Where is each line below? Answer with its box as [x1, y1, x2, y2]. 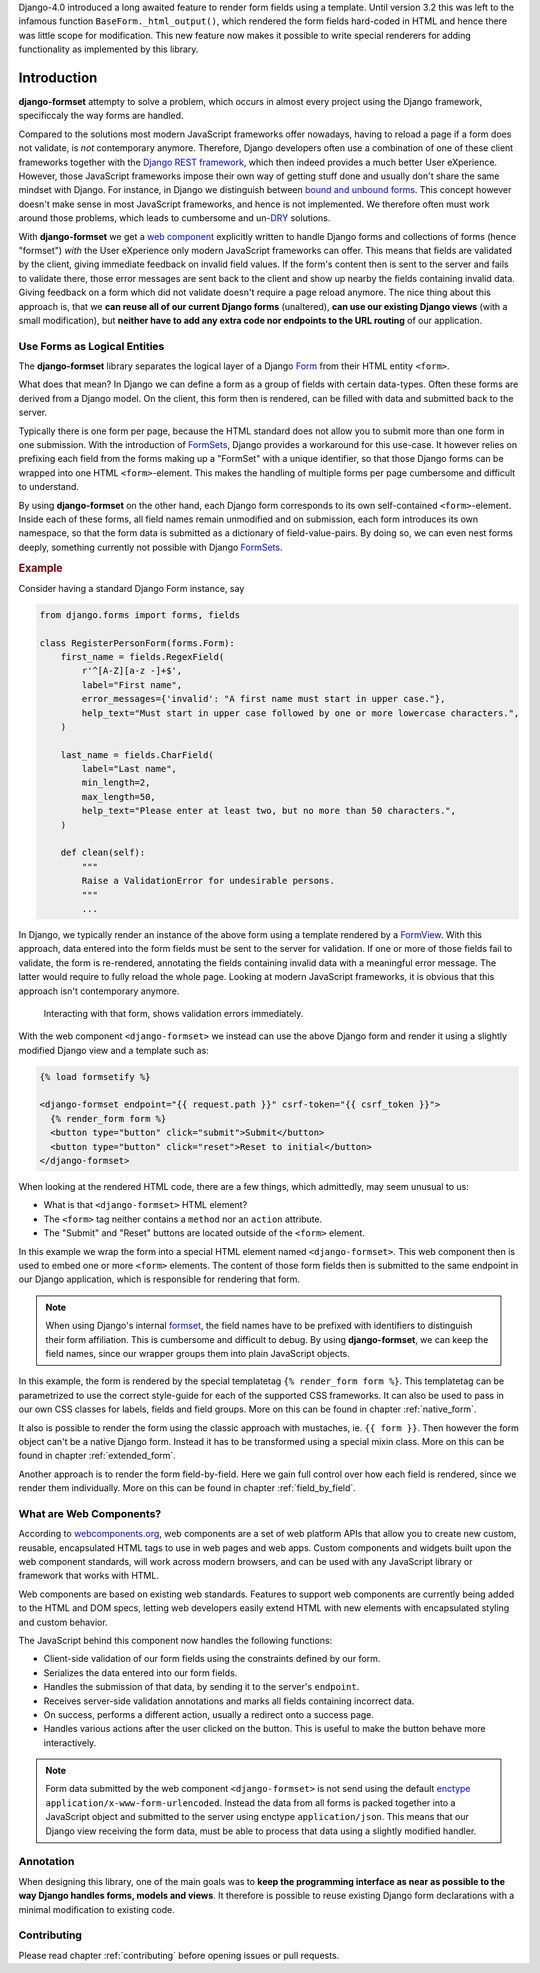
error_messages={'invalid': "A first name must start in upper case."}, [81, 693, 446, 705]
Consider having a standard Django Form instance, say [18, 582, 245, 594]
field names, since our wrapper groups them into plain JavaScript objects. [45, 1347, 350, 1359]
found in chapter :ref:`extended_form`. [18, 1450, 177, 1462]
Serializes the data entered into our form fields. [43, 1666, 238, 1679]
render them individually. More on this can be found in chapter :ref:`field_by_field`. [18, 1482, 357, 1494]
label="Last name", [81, 763, 177, 775]
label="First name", [81, 679, 183, 690]
